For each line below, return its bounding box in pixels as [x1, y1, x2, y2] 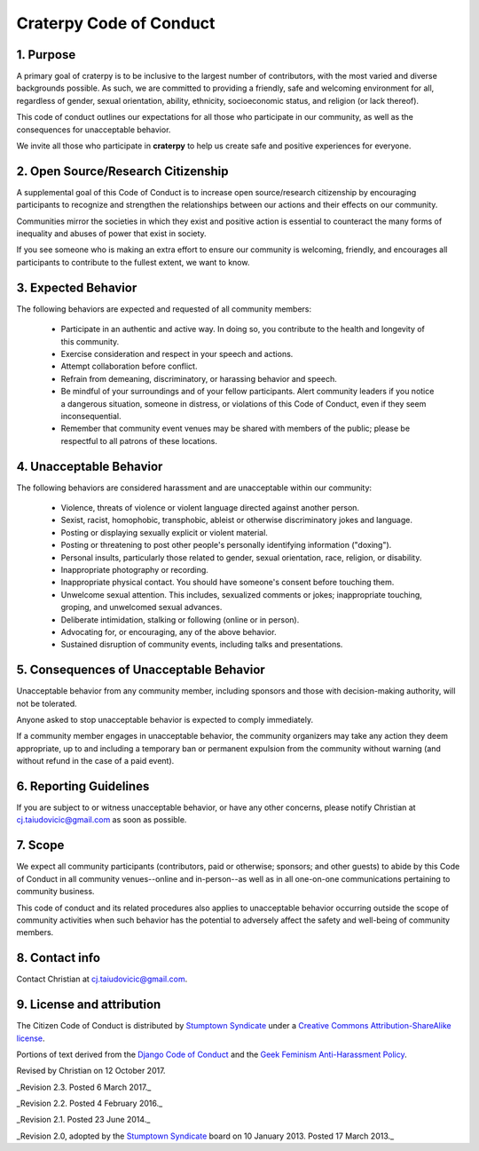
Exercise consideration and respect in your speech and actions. [60, 348, 294, 359]
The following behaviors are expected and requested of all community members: [16, 303, 312, 314]
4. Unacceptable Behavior [16, 458, 163, 474]
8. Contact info [16, 950, 101, 965]
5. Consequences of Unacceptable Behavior [16, 663, 265, 678]
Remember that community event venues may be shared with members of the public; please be [60, 423, 411, 434]
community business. [16, 886, 95, 897]
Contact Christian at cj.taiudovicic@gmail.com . [16, 973, 188, 985]
